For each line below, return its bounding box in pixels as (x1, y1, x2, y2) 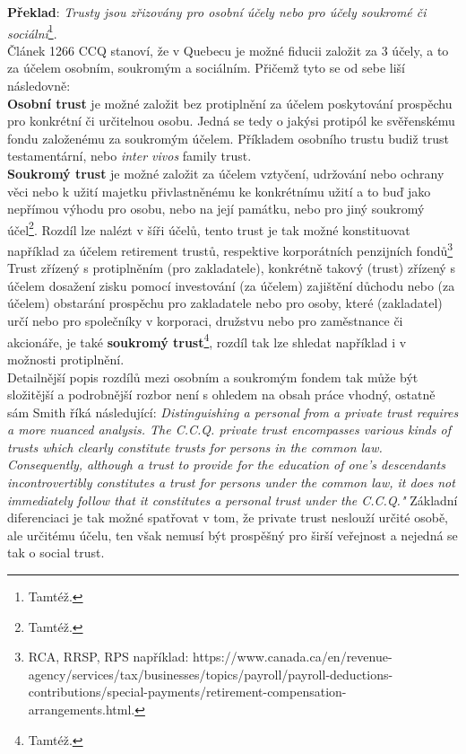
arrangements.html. (28, 700, 135, 718)
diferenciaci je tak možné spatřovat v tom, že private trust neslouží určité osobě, (7, 508, 449, 527)
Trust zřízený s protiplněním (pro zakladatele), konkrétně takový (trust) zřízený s (7, 259, 455, 277)
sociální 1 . (7, 21, 57, 42)
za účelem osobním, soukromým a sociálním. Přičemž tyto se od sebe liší (7, 58, 405, 77)
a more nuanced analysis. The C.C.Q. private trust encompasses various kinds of (7, 420, 451, 439)
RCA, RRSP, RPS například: (28, 647, 189, 666)
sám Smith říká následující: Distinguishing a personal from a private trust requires (7, 402, 459, 421)
